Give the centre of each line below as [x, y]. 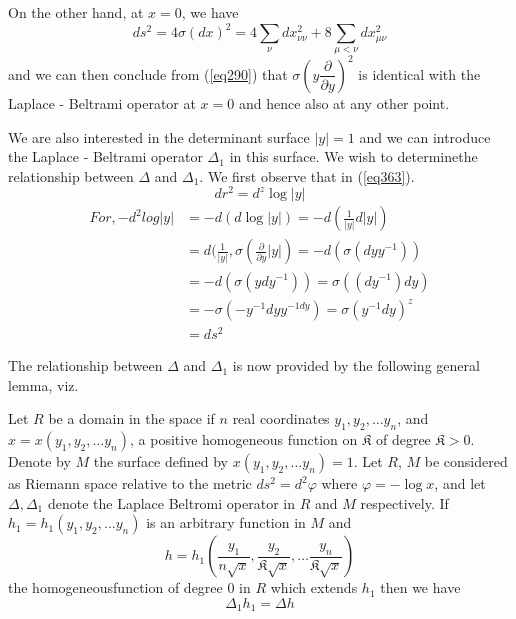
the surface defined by [161, 461]
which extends [314, 587]
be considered [466, 461]
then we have [420, 587]
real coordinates [281, 418]
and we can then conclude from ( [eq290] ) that [148, 73]
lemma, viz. [43, 384]
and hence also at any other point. [344, 102]
